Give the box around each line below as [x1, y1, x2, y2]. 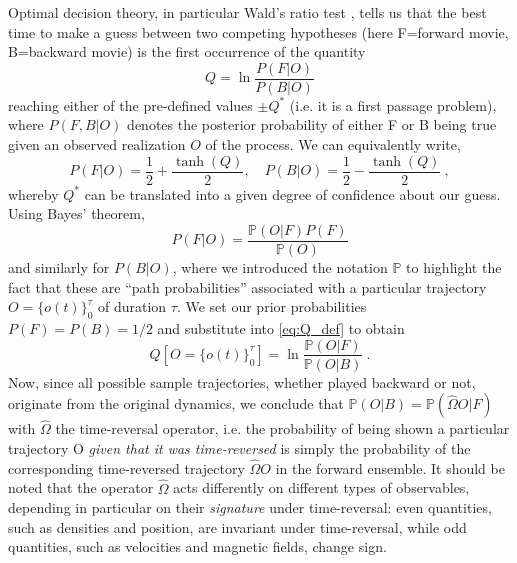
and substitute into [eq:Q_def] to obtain [157, 317, 405, 338]
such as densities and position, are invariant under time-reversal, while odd [8, 516, 467, 537]
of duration [98, 296, 167, 317]
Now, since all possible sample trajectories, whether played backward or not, [8, 371, 476, 392]
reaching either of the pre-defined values [8, 94, 253, 115]
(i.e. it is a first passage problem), [289, 94, 497, 115]
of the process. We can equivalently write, [205, 134, 461, 155]
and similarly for [8, 256, 110, 277]
